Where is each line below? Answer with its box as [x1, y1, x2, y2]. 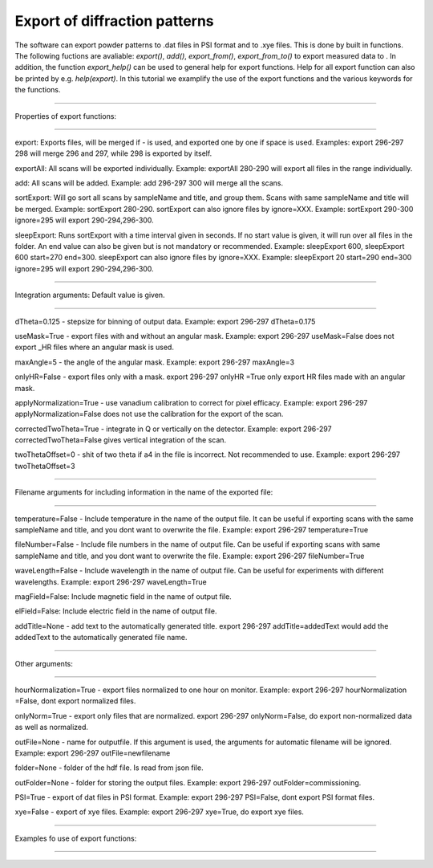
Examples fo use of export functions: [14, 833, 137, 843]
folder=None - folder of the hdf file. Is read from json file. [14, 763, 204, 772]
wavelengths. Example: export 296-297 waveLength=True [14, 577, 208, 586]
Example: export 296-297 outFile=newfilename [14, 748, 171, 758]
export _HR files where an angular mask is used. [14, 342, 174, 352]
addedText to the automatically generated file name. [14, 633, 188, 642]
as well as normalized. [14, 723, 88, 732]
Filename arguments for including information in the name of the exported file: [14, 487, 273, 497]
